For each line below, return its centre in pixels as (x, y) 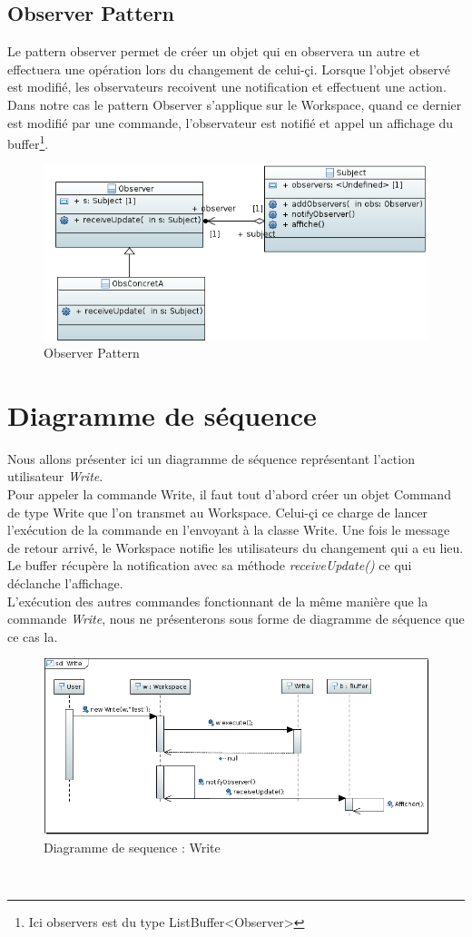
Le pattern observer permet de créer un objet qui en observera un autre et (214, 51)
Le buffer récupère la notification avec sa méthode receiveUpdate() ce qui (210, 565)
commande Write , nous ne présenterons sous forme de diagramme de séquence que (236, 619)
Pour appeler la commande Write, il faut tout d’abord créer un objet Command (229, 494)
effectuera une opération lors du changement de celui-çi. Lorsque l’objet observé (229, 69)
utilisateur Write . (55, 476)
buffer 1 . (28, 142)
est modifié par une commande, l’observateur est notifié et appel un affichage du (231, 122)
